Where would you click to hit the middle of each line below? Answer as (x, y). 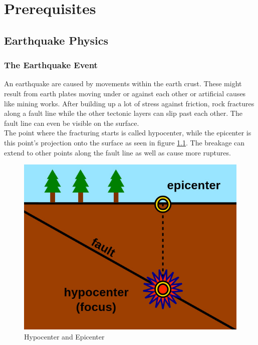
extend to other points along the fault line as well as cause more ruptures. (117, 152)
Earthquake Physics (56, 40)
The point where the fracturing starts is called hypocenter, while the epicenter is (128, 133)
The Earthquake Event (51, 65)
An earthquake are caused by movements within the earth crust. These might (123, 83)
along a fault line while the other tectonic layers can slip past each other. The (123, 113)
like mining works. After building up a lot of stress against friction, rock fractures (129, 103)
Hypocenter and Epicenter (64, 336)
